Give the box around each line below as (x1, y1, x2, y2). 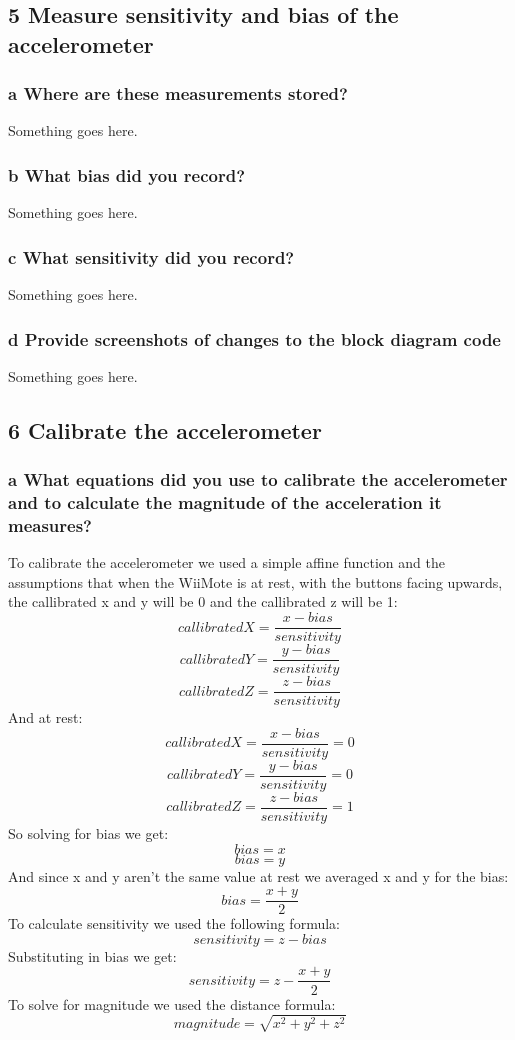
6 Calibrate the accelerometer (8, 414, 322, 445)
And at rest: (8, 707, 83, 728)
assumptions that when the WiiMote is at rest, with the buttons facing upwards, (8, 571, 503, 592)
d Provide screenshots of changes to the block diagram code (8, 326, 501, 351)
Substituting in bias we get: (8, 945, 177, 966)
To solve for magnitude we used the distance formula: (8, 993, 336, 1014)
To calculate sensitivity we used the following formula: (8, 913, 340, 934)
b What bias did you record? (8, 162, 246, 187)
